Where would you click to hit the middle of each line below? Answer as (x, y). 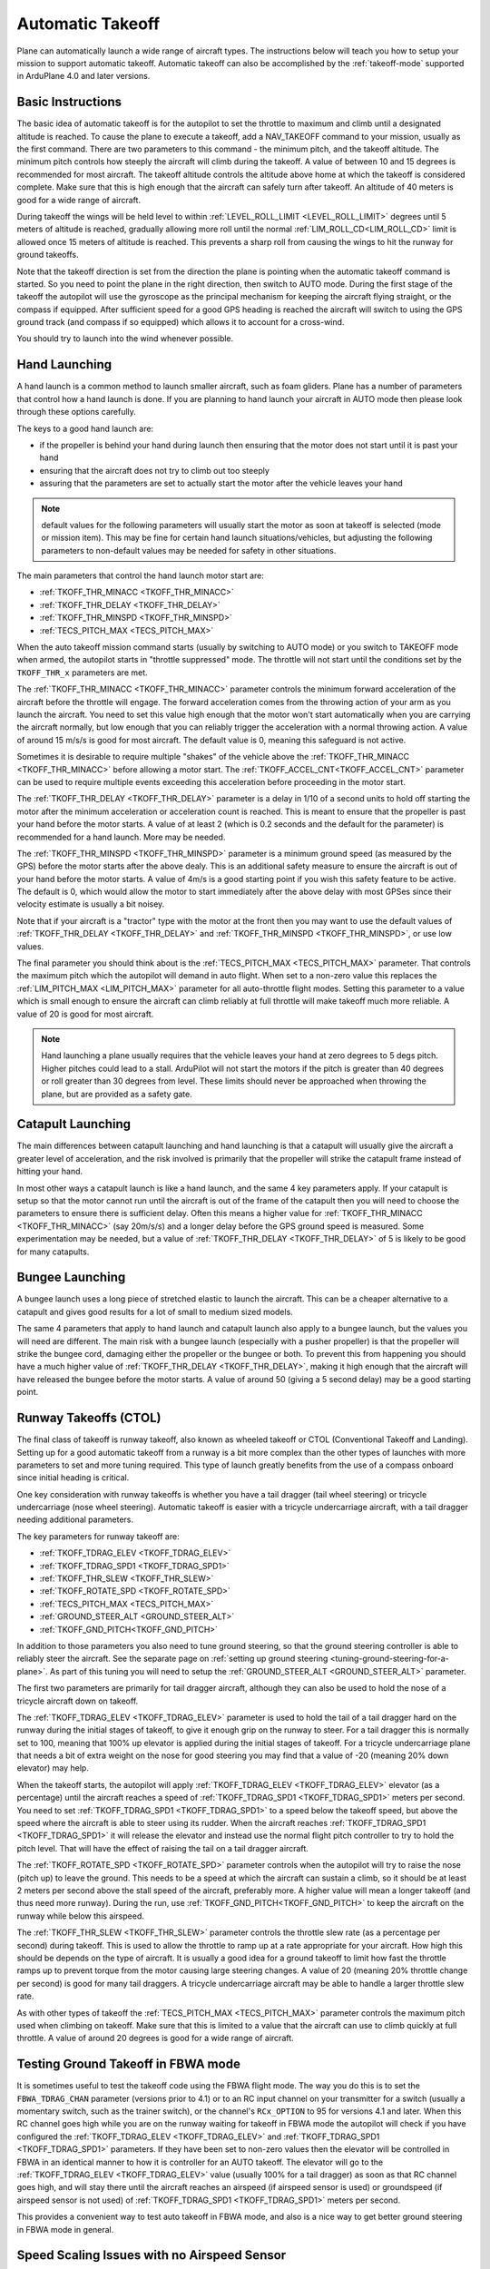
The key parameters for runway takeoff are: (98, 1536)
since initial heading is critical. (73, 1478)
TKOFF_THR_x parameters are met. (83, 673)
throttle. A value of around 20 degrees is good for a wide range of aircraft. (155, 2038)
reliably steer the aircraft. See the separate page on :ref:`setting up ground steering (172, 1659)
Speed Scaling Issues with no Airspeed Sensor (152, 2255)
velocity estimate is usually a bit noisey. (91, 904)
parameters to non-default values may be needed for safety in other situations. (189, 550)
